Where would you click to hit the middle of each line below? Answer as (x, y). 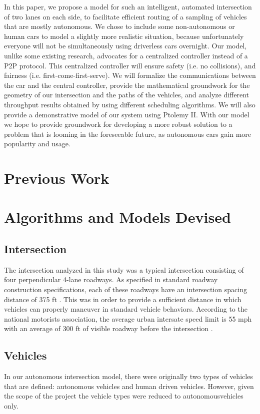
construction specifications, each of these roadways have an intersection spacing (125, 289)
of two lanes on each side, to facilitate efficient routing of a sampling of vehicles (125, 16)
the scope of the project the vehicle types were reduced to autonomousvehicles (124, 396)
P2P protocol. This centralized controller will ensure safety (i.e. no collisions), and (130, 65)
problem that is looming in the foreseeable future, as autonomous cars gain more (128, 134)
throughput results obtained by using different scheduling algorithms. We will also (130, 104)
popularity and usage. (37, 144)
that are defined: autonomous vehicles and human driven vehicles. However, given (129, 386)
